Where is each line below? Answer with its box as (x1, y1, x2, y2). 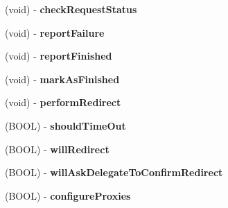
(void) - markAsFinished (5, 71, 120, 86)
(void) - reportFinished (5, 49, 112, 63)
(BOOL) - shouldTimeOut (5, 118, 126, 132)
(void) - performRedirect (5, 95, 121, 110)
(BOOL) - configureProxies (5, 188, 131, 202)
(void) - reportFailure (5, 25, 105, 40)
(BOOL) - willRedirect (5, 141, 109, 156)
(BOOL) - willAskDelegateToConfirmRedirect (5, 165, 223, 180)
